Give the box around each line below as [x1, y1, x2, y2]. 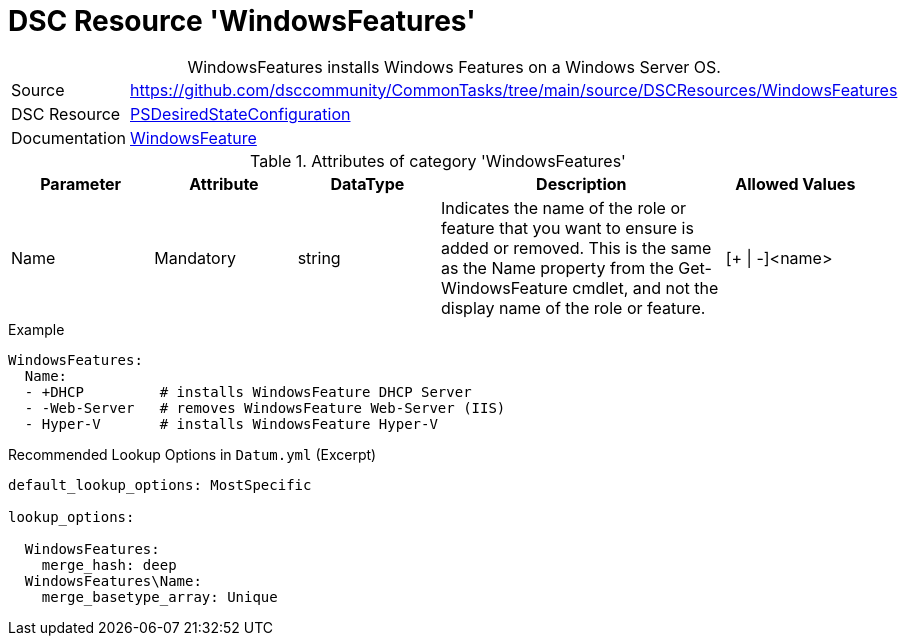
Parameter [40, 173, 122, 194]
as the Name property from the [440, 257, 674, 278]
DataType [330, 173, 405, 194]
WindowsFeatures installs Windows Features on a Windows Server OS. [187, 56, 721, 77]
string [297, 247, 341, 268]
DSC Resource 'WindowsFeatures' [8, 4, 476, 38]
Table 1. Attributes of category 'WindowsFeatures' [250, 150, 626, 171]
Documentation [11, 127, 126, 148]
